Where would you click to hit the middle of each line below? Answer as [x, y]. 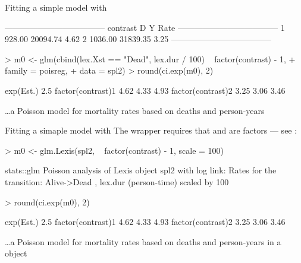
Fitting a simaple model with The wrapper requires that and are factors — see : [151, 130]
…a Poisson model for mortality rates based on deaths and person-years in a [143, 241]
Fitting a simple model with [56, 7]
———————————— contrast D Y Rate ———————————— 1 [145, 27]
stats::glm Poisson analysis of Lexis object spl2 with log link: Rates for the [141, 170]
